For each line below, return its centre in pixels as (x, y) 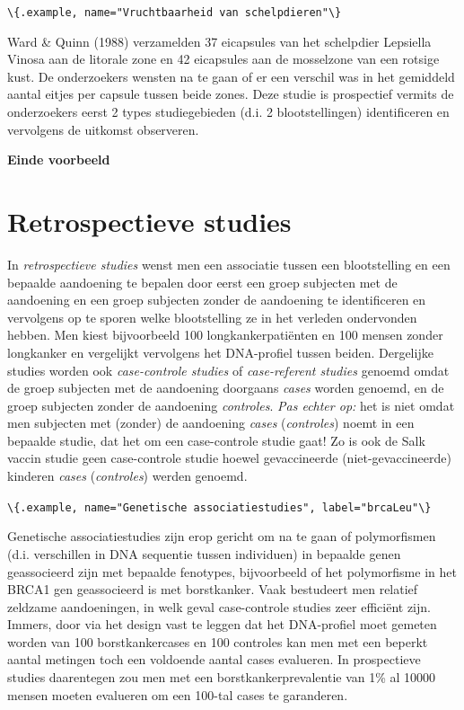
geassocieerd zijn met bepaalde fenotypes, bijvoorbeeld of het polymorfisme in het (232, 571)
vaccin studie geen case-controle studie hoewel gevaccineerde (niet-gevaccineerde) (229, 458)
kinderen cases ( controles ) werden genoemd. (127, 476)
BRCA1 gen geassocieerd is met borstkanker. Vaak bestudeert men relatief (213, 589)
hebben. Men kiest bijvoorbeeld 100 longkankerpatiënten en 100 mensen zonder (225, 335)
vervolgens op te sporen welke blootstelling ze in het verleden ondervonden (212, 317)
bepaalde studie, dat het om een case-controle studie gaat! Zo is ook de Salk (216, 440)
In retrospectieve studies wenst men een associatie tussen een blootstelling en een (229, 264)
